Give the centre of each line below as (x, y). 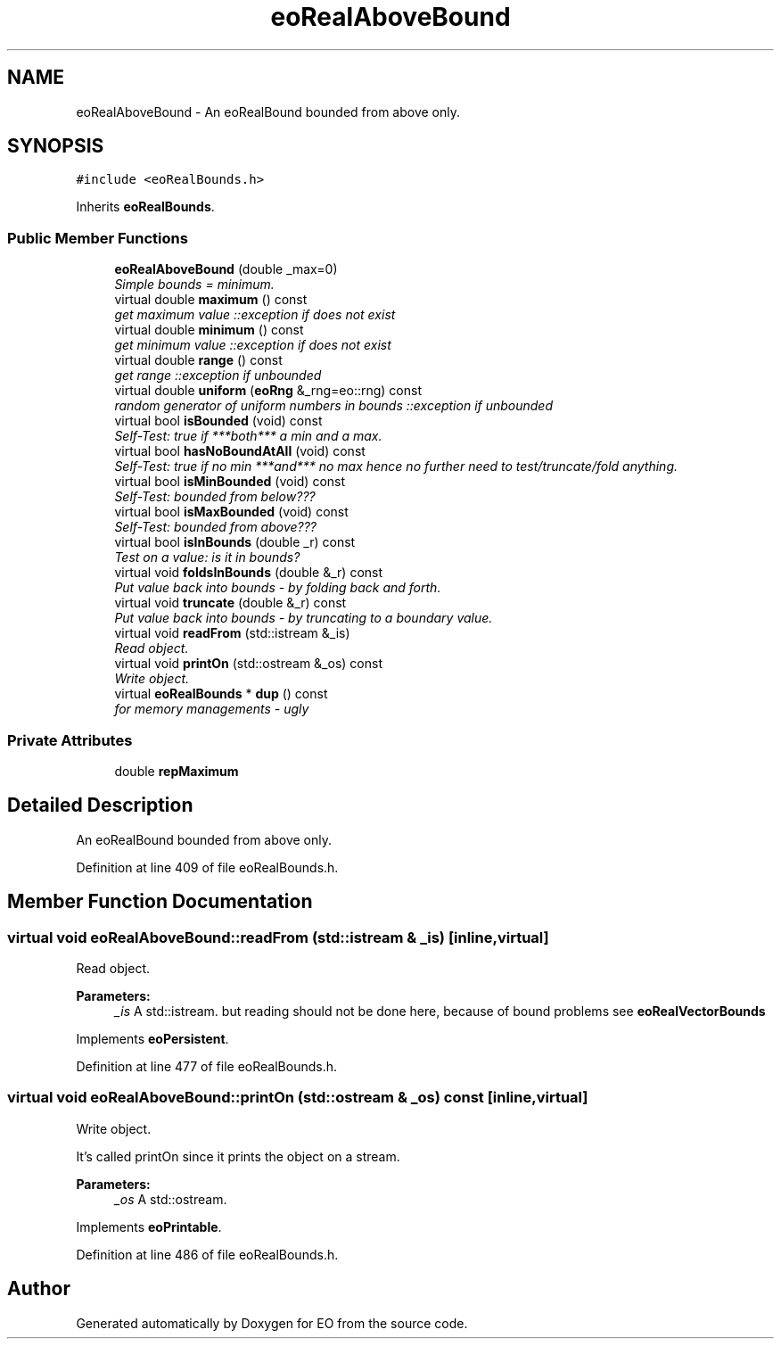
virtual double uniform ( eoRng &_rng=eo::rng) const (268, 391)
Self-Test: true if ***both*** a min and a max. (248, 436)
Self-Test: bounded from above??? (216, 527)
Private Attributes (70, 740)
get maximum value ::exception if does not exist (255, 315)
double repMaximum (177, 771)
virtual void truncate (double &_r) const (230, 603)
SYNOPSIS (56, 146)
